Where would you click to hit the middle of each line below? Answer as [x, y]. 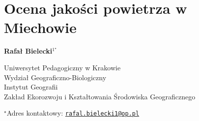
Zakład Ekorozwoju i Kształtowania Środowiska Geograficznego [100, 96]
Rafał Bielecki [28, 51]
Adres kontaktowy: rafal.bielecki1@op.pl [73, 113]
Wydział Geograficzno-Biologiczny [55, 77]
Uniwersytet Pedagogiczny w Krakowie [62, 67]
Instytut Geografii [31, 87]
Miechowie [40, 27]
